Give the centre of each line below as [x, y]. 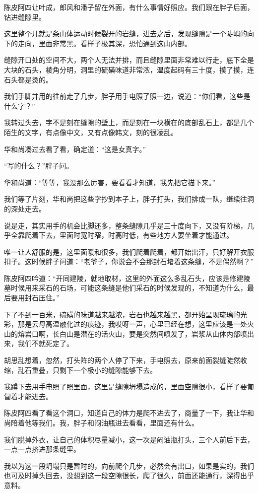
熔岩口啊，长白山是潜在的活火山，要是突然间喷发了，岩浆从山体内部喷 [132, 333]
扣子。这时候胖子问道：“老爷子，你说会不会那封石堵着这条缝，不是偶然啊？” [129, 261]
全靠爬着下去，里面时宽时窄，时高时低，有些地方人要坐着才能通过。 [122, 235]
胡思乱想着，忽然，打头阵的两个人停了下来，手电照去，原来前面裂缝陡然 [122, 360]
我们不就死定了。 [45, 343]
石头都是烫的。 [28, 79]
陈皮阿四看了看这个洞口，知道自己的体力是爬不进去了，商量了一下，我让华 [126, 413]
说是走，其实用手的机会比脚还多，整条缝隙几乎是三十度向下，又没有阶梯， [126, 225]
